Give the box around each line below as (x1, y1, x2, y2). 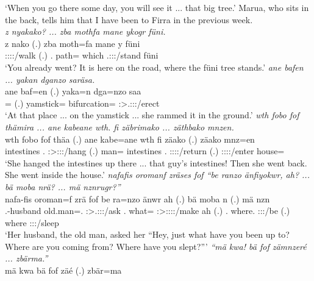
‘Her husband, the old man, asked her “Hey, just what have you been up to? (5, 228, 290, 241)
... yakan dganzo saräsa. (5, 73, 95, 85)
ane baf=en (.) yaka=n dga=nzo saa (5, 85, 141, 98)
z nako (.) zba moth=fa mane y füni (5, 37, 140, 49)
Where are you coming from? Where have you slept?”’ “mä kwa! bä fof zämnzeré (5, 240, 307, 252)
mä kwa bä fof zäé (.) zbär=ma (5, 264, 122, 277)
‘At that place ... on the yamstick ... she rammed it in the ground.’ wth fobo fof (5, 108, 299, 121)
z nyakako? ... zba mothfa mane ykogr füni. (5, 25, 166, 38)
